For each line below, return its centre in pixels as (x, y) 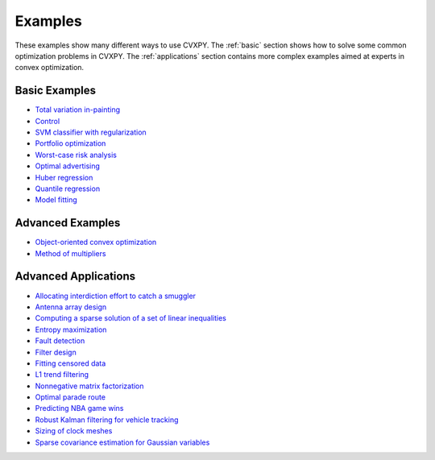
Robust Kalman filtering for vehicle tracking (107, 420)
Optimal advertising (68, 166)
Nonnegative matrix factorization (89, 386)
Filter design (56, 352)
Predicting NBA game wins (79, 408)
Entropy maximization (71, 329)
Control (48, 121)
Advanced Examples (68, 223)
